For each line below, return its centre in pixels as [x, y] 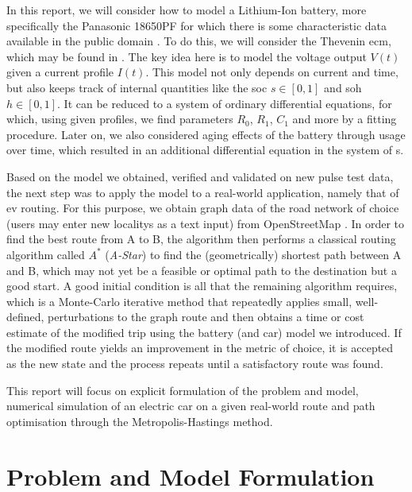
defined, [25, 317]
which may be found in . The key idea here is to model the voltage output [187, 56]
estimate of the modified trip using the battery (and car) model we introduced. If [204, 332]
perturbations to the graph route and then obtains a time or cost [206, 317]
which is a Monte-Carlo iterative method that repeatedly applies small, [179, 301]
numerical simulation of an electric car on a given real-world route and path [191, 406]
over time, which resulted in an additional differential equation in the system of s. [205, 150]
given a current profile [60, 72]
